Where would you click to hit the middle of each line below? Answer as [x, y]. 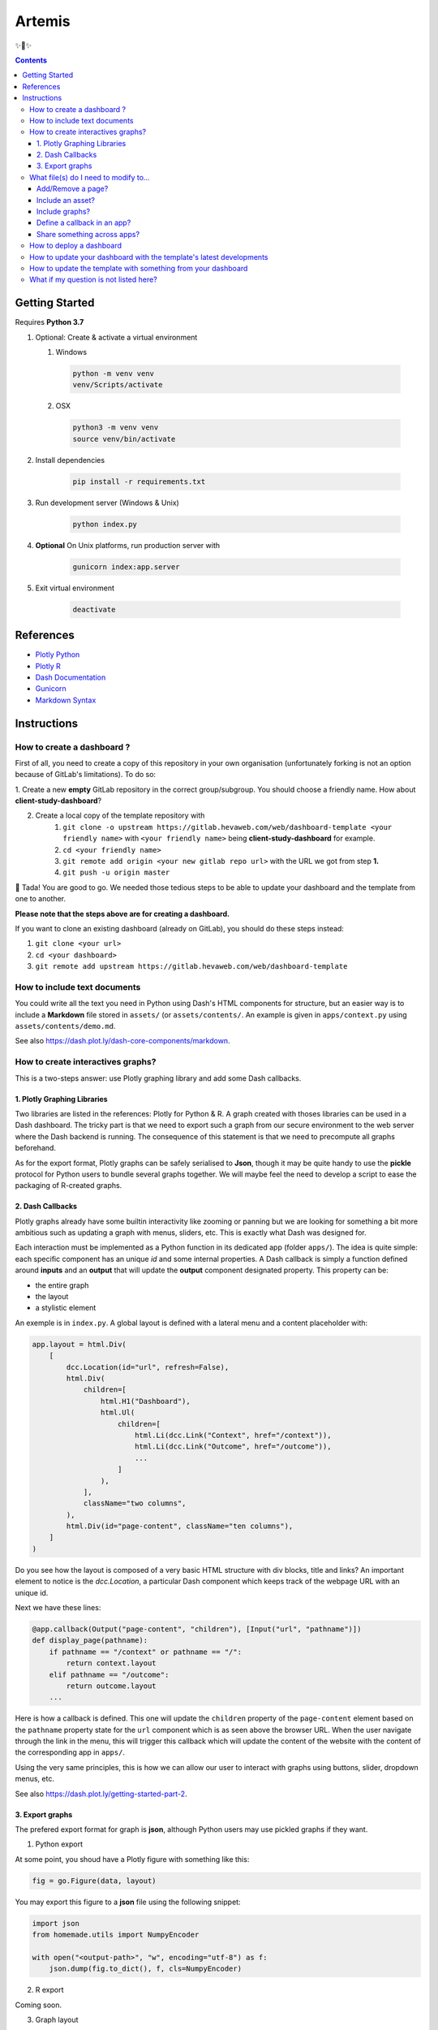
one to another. [41, 899]
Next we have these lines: [58, 1607]
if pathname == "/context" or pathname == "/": [146, 1652]
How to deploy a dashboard [75, 246]
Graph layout [57, 2020]
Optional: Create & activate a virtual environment [116, 337]
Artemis [43, 21]
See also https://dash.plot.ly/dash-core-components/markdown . [122, 1041]
